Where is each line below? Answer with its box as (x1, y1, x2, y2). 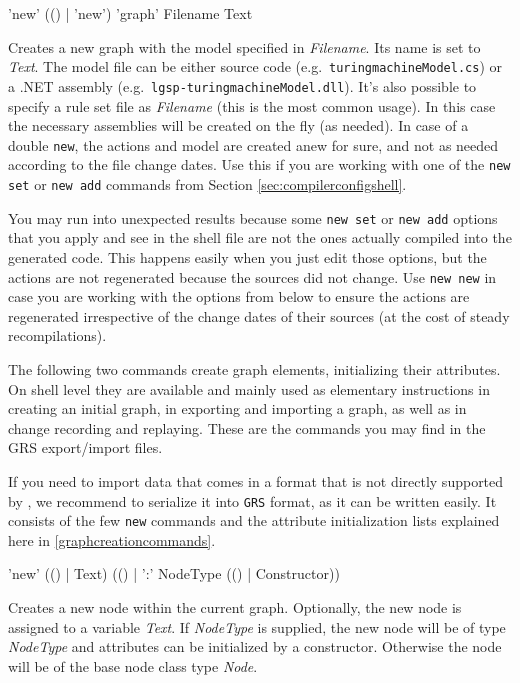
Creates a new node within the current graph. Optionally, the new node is (8, 597, 462, 617)
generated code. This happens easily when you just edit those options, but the (8, 246, 487, 267)
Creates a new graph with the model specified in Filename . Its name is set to (8, 36, 481, 57)
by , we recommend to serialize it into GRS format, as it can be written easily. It (8, 490, 497, 511)
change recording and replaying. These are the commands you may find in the (8, 417, 486, 438)
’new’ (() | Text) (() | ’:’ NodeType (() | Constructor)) (8, 563, 340, 584)
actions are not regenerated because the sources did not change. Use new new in (8, 266, 497, 287)
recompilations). (8, 325, 107, 346)
